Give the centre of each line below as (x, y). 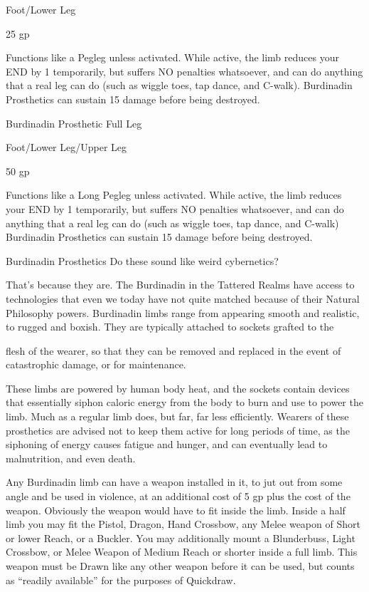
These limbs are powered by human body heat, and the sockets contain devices (178, 388)
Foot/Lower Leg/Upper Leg (66, 147)
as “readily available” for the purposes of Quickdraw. (121, 580)
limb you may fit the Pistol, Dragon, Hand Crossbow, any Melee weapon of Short (183, 524)
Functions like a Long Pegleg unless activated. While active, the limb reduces (174, 195)
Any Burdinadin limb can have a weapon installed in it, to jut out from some (174, 482)
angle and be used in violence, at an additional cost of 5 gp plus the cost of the (178, 496)
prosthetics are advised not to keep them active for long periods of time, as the (178, 430)
